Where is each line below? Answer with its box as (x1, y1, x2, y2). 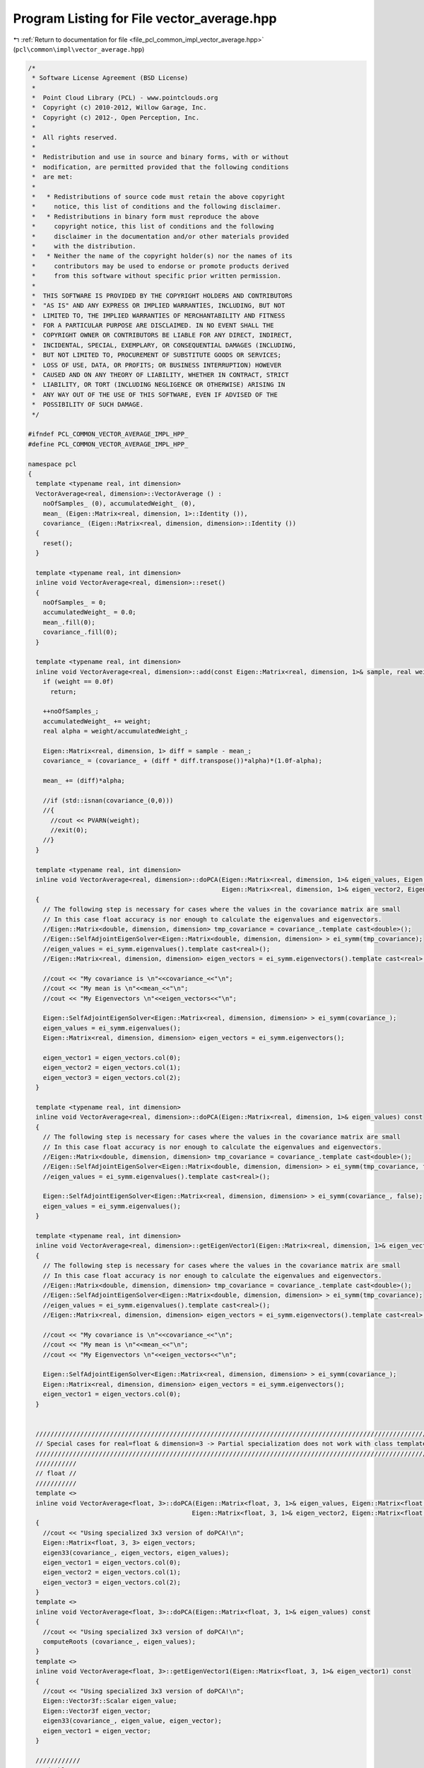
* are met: (32, 173, 73, 181)
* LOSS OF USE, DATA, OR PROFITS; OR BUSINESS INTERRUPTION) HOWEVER (32, 361, 282, 369)
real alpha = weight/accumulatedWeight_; (42, 727, 189, 735)
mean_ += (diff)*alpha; (42, 777, 125, 785)
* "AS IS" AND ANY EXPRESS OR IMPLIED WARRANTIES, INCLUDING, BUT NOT (32, 301, 285, 310)
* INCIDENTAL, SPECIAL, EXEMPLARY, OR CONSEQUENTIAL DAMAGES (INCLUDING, (32, 341, 297, 349)
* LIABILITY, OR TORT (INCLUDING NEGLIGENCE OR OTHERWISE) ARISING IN (32, 380, 285, 389)
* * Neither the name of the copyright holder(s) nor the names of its (32, 252, 293, 260)
